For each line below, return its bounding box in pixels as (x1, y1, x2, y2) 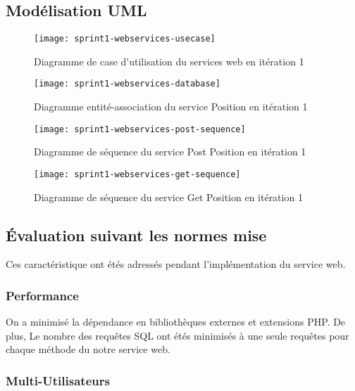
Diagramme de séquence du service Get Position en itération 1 (34, 189, 303, 204)
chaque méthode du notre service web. (6, 342, 170, 357)
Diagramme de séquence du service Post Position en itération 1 (34, 144, 306, 159)
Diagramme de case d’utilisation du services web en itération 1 (34, 53, 304, 68)
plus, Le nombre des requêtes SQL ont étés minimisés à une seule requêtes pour (6, 328, 349, 342)
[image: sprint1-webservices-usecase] (34, 34, 216, 44)
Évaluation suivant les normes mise (6, 224, 267, 245)
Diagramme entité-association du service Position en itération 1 (34, 99, 308, 114)
